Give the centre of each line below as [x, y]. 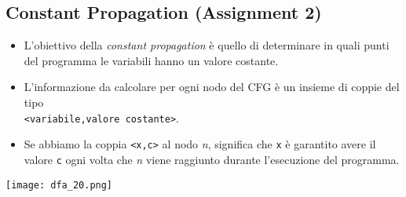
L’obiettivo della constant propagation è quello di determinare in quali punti [207, 45]
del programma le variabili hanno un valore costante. [151, 60]
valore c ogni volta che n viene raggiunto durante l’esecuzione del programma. [212, 159]
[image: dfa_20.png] [59, 185]
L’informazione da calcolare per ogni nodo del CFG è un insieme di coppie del [212, 87]
